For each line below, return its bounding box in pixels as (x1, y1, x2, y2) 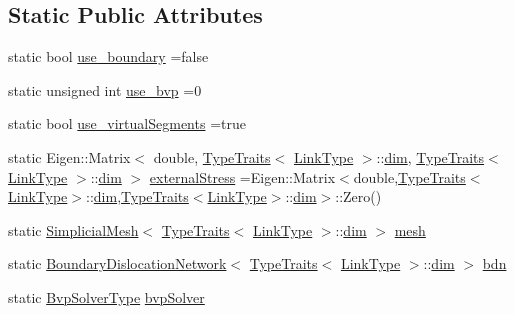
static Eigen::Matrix (8, 146, 131, 167)
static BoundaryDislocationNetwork (8, 253, 227, 274)
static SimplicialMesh (8, 219, 139, 240)
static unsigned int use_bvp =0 (8, 79, 202, 100)
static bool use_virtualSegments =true (8, 113, 246, 134)
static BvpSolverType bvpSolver (8, 286, 205, 307)
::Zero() (335, 186, 382, 207)
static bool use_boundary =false (8, 46, 209, 67)
